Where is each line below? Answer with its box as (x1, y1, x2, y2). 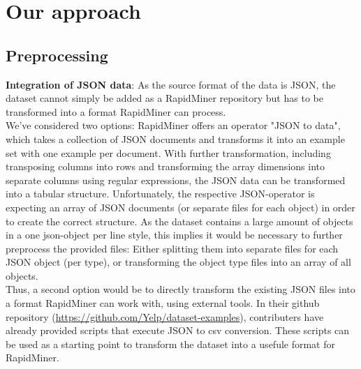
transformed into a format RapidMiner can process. (6, 104, 226, 119)
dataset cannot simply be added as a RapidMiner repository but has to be (6, 91, 323, 105)
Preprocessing (6, 44, 108, 66)
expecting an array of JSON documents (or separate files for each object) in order (6, 199, 355, 214)
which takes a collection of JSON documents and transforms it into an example (6, 131, 345, 146)
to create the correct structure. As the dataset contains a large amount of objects (6, 213, 353, 228)
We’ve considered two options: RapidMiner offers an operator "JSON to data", (6, 118, 341, 133)
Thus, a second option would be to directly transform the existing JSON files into (6, 282, 355, 296)
